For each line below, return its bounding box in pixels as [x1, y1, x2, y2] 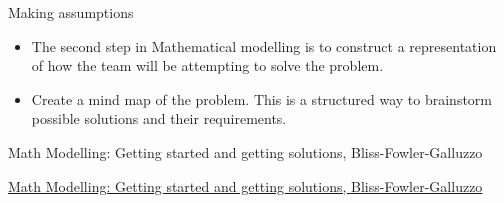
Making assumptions [8, 2, 134, 22]
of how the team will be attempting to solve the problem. [31, 55, 384, 76]
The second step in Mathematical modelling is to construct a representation [31, 35, 497, 56]
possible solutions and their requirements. [31, 108, 287, 129]
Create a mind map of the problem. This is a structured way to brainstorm [31, 88, 492, 109]
